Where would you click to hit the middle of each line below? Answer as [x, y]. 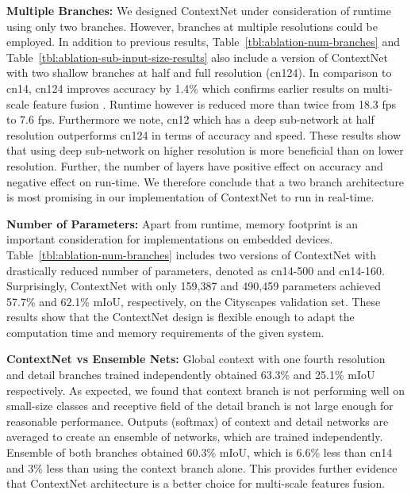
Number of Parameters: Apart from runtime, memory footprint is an [182, 223]
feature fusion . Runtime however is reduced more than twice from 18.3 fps [215, 103]
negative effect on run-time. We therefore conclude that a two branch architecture [205, 181]
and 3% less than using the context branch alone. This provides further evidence [202, 467]
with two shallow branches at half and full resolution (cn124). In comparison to [199, 73]
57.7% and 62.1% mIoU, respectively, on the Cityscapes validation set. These [194, 301]
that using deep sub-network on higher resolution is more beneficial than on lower [205, 150]
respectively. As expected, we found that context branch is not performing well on [206, 390]
